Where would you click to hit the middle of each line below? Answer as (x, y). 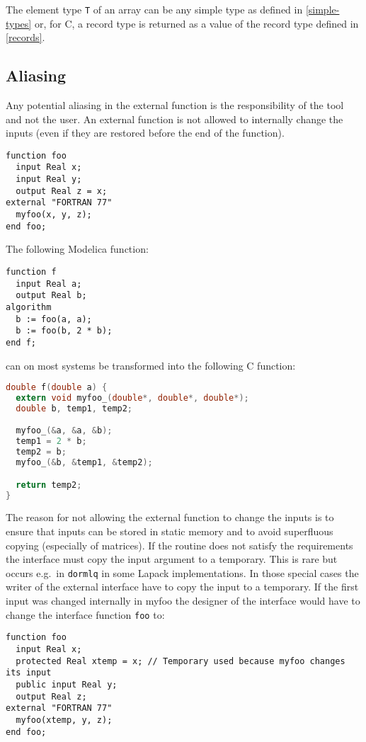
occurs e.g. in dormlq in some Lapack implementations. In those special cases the (182, 572)
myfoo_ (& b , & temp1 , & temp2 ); (84, 463)
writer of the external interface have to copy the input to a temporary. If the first (182, 587)
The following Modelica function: (77, 249)
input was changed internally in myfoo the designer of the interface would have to (183, 601)
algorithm (29, 307)
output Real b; (51, 296)
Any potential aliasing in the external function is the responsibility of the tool (175, 105)
